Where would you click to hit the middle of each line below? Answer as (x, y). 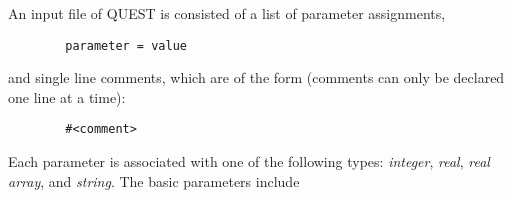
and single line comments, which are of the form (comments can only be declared (256, 77)
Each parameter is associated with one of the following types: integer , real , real (249, 161)
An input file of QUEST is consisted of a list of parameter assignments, (227, 13)
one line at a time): (67, 96)
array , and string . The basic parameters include (154, 180)
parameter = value (126, 45)
